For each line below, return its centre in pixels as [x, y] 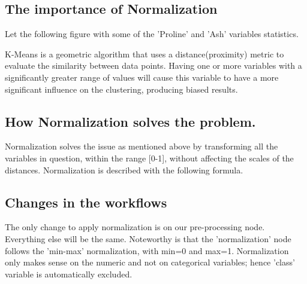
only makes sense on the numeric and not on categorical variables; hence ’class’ [150, 262]
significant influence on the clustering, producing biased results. [121, 89]
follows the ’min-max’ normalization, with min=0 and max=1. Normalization [147, 250]
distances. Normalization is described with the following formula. [124, 170]
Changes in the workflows [86, 202]
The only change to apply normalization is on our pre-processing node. [135, 227]
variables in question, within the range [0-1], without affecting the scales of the [149, 158]
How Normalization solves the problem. [130, 121]
